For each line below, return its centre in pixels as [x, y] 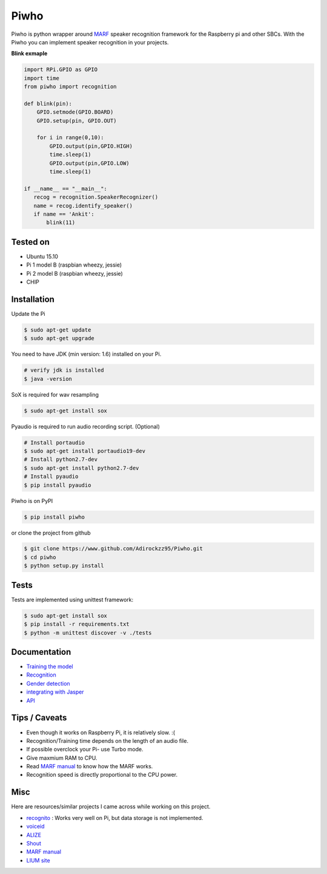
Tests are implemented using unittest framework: [72, 599]
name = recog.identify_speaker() [83, 206]
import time [42, 78]
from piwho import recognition [71, 87]
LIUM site [38, 860]
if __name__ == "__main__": [65, 189]
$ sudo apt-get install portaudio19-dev [84, 451]
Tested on [30, 242]
